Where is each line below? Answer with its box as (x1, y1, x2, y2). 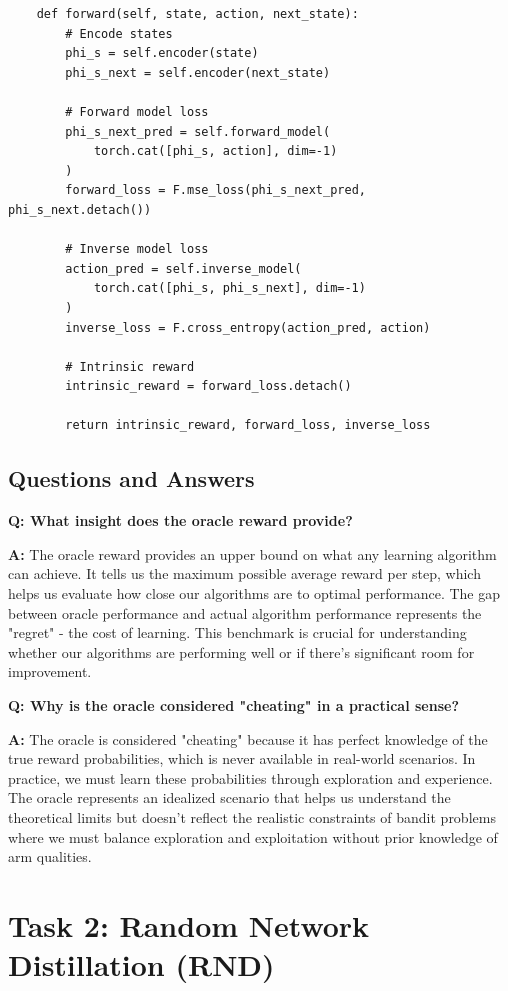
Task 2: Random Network (8, 904, 370, 945)
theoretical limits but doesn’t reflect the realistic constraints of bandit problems (8, 806, 496, 827)
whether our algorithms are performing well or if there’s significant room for (8, 641, 475, 662)
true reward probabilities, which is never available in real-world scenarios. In (8, 748, 476, 769)
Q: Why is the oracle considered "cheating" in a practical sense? (8, 695, 460, 716)
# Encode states (65, 26, 173, 41)
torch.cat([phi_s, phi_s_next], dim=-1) (93, 281, 366, 296)
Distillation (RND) (8, 944, 275, 985)
